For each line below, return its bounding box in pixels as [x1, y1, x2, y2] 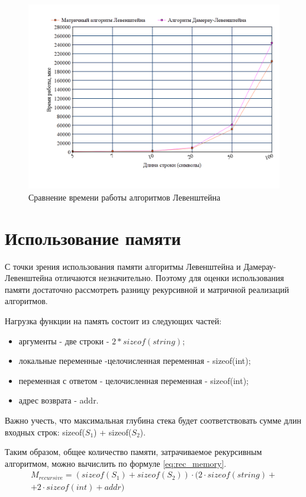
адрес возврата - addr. [18, 394, 99, 406]
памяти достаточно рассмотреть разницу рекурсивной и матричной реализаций [5, 283, 289, 295]
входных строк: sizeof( [5, 425, 85, 438]
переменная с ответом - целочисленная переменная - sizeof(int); [18, 374, 249, 386]
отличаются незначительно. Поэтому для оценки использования [54, 272, 284, 284]
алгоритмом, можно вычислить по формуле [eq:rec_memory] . [5, 457, 227, 469]
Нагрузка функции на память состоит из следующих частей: [5, 315, 222, 327]
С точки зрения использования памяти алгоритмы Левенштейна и [5, 260, 241, 272]
